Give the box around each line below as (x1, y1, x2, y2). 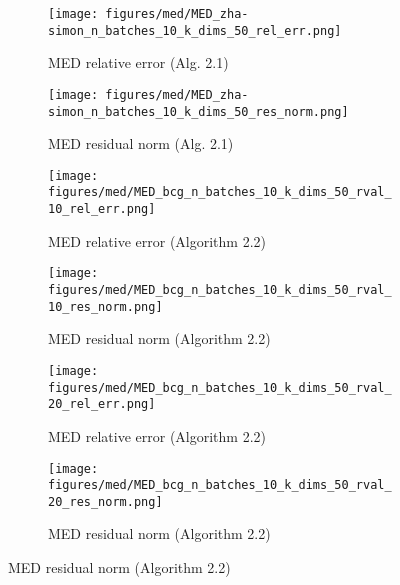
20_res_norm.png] (48, 494, 163, 509)
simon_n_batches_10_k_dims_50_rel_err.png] (48, 23, 342, 38)
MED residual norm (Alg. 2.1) (48, 133, 234, 154)
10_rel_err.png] (48, 202, 156, 217)
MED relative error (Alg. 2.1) (48, 52, 229, 73)
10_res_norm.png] (48, 299, 163, 314)
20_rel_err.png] (48, 397, 156, 412)
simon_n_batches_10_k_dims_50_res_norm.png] (48, 104, 349, 119)
